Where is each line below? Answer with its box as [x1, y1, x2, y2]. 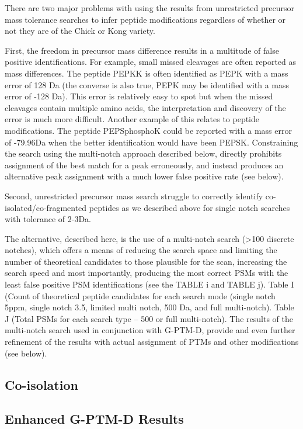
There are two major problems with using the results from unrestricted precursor [5, 2, 294, 13]
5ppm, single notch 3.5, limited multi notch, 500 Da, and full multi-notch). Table [5, 301, 294, 313]
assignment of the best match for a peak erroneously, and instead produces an [5, 158, 284, 171]
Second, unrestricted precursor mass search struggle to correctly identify [5, 189, 263, 202]
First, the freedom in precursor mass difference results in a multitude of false [5, 44, 279, 56]
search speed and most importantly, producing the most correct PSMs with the [5, 267, 288, 279]
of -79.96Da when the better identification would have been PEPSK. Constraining [5, 136, 298, 148]
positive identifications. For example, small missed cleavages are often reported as [5, 56, 297, 68]
